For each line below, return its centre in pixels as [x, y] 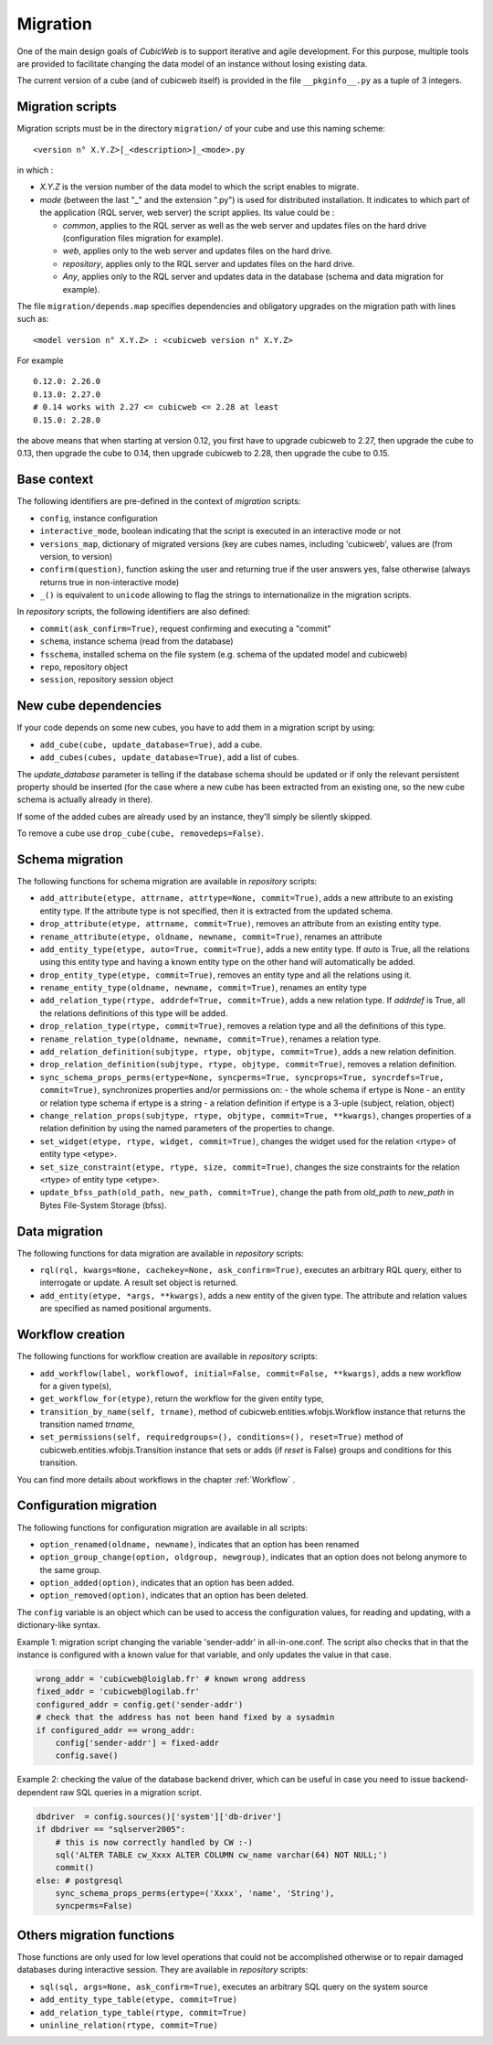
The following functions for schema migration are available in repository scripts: [167, 881]
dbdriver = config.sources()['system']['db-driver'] [159, 1816]
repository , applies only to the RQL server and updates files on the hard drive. [209, 263]
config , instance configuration [99, 518]
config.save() [87, 1756]
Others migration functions [96, 1935]
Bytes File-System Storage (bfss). [103, 1205]
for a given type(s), [76, 1386]
